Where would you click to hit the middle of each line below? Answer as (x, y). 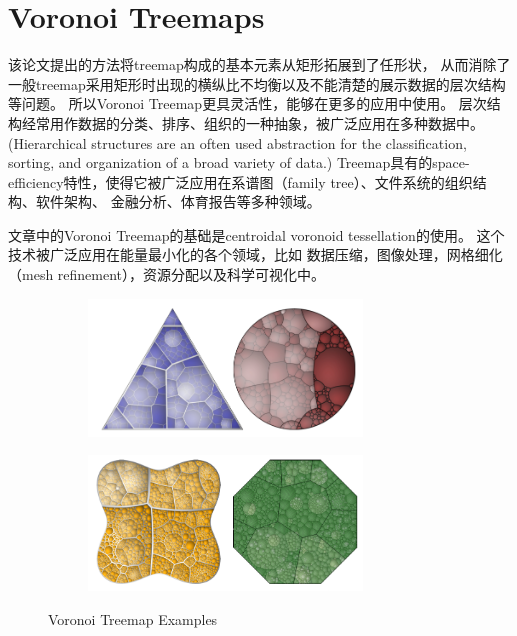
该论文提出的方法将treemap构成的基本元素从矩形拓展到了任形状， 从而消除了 (259, 64)
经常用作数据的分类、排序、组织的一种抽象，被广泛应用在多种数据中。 (252, 122)
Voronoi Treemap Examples (133, 619)
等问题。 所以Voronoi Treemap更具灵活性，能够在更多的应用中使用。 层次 (247, 103)
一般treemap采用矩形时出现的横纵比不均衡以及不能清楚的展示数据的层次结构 (257, 83)
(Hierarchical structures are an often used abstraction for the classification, (237, 142)
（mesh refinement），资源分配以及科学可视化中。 (167, 274)
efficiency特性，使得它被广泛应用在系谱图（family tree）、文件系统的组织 (240, 181)
